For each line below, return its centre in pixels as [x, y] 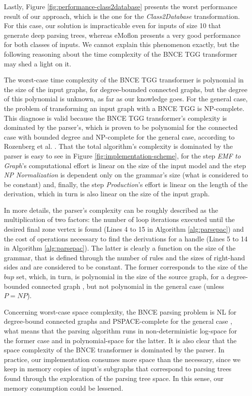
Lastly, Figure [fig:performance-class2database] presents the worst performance [121, 6]
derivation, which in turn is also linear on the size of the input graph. [107, 194]
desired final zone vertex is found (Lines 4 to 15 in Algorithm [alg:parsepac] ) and [124, 229]
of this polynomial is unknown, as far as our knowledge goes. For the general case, [126, 99]
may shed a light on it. [38, 63]
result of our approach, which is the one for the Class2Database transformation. [122, 16]
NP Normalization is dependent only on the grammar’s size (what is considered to [126, 175]
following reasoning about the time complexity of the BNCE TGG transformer [121, 54]
